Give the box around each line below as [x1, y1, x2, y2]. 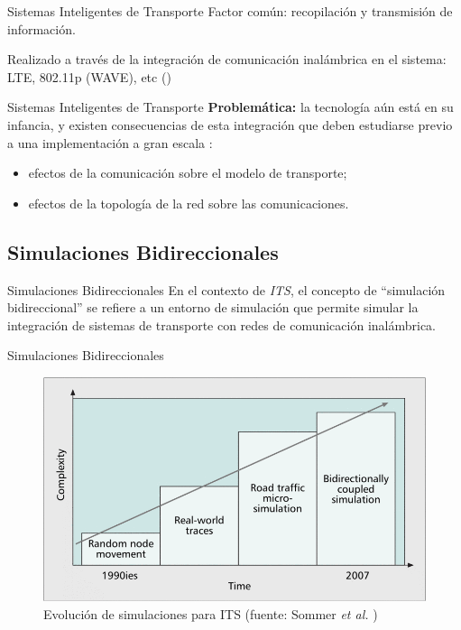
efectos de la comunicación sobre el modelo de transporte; [28, 163, 347, 182]
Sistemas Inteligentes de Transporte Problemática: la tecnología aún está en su [7, 97, 454, 116]
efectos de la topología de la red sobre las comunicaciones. [28, 193, 349, 212]
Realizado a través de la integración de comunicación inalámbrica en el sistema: [7, 50, 447, 69]
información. [7, 19, 76, 38]
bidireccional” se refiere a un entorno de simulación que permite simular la [7, 298, 419, 317]
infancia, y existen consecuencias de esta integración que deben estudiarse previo [7, 115, 453, 134]
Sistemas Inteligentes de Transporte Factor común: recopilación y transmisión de [7, 2, 453, 20]
